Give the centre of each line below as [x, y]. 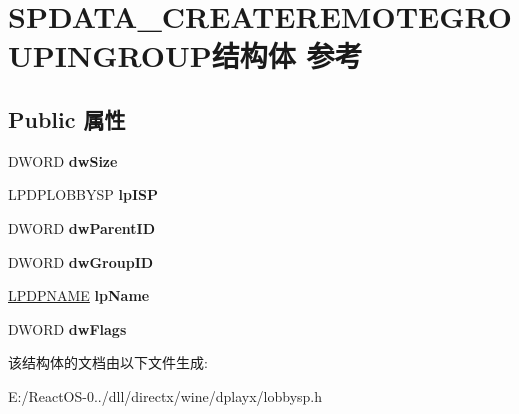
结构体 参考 [287, 55]
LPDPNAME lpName [79, 295]
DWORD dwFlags [67, 328]
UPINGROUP [110, 55]
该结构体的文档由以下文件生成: [108, 362]
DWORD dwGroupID [81, 261]
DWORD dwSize [63, 160]
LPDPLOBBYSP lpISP [83, 194]
